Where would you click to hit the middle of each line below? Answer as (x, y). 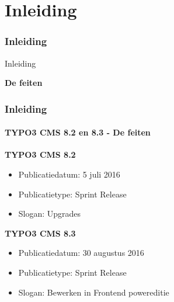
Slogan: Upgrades (50, 214)
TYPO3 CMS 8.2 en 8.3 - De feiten (78, 132)
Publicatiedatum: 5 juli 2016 (69, 174)
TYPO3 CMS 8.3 (40, 233)
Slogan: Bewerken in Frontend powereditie (94, 292)
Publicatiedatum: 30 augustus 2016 (81, 253)
